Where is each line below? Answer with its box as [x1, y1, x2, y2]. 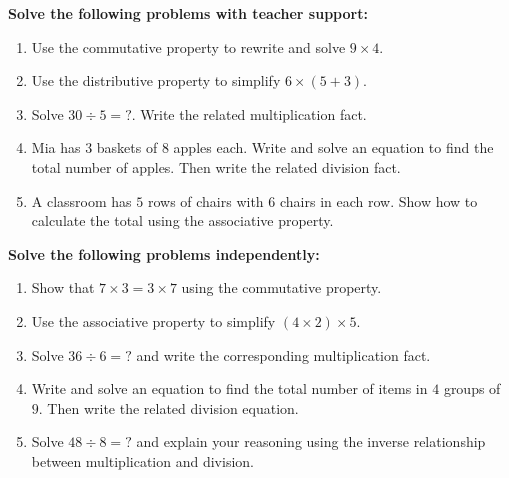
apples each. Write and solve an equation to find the [173, 137, 494, 158]
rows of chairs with [147, 190, 264, 211]
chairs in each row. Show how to [279, 190, 478, 211]
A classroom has [31, 190, 132, 211]
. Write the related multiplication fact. [131, 103, 367, 124]
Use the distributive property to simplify [31, 70, 281, 91]
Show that [31, 277, 95, 298]
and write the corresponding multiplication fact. [136, 344, 431, 365]
